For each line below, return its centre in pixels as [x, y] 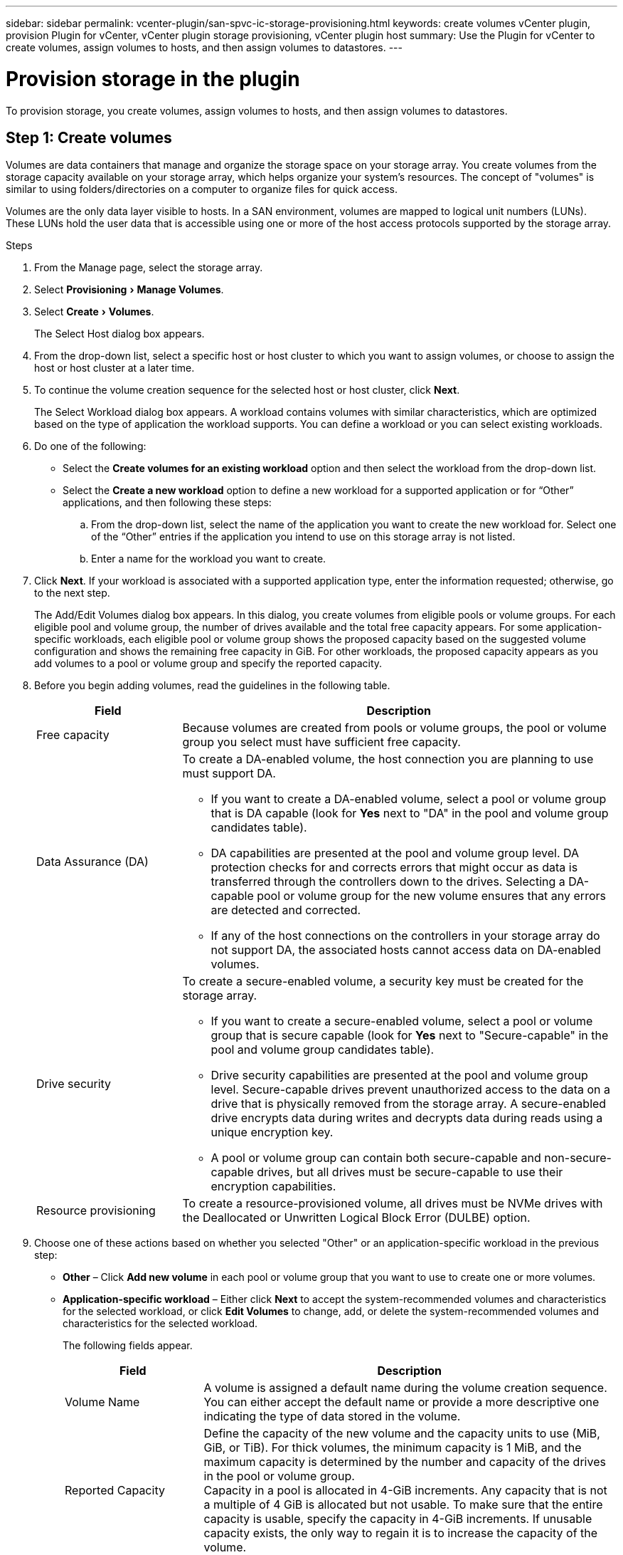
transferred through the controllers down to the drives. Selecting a [388, 882]
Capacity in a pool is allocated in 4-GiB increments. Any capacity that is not [405, 1491]
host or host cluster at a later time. [115, 368]
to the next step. [72, 593]
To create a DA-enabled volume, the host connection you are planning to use [388, 759]
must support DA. [229, 774]
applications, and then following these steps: [167, 503]
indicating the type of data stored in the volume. [332, 1417]
